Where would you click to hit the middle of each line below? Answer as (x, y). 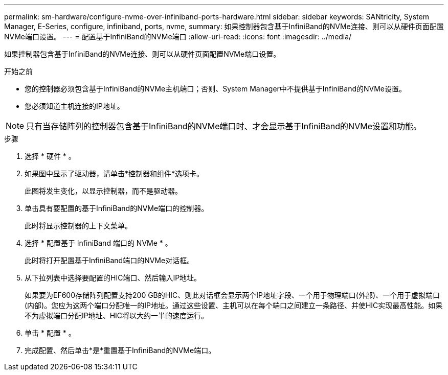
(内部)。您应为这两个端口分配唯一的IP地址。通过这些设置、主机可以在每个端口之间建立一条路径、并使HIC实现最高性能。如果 (234, 305)
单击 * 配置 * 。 (50, 333)
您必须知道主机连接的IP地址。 (74, 106)
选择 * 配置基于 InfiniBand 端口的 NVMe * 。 (98, 243)
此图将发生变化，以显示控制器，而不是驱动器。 (103, 191)
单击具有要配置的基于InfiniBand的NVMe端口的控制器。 (117, 208)
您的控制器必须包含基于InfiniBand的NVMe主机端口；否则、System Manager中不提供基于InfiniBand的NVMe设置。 (215, 89)
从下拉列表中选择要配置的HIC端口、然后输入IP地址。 (113, 278)
